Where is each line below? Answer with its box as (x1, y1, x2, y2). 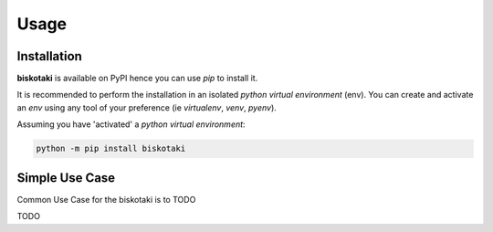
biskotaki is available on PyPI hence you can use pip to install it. (16, 73, 258, 84)
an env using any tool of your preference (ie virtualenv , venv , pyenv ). (16, 101, 278, 113)
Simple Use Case (16, 170, 116, 185)
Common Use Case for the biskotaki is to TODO (16, 194, 196, 205)
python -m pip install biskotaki (36, 143, 186, 154)
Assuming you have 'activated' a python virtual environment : (16, 119, 246, 130)
